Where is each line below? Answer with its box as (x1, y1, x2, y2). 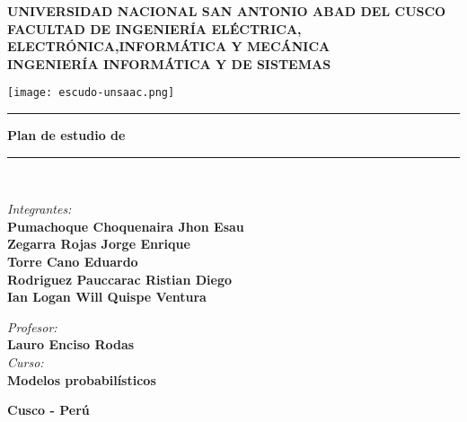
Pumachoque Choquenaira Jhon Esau (7, 216, 244, 235)
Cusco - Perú (7, 400, 90, 419)
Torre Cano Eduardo (7, 252, 138, 270)
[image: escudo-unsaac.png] (7, 86, 175, 100)
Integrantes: (7, 199, 72, 218)
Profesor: (7, 317, 57, 336)
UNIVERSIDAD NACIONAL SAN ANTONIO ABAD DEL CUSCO (7, 2, 446, 20)
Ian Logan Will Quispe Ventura (7, 287, 207, 306)
